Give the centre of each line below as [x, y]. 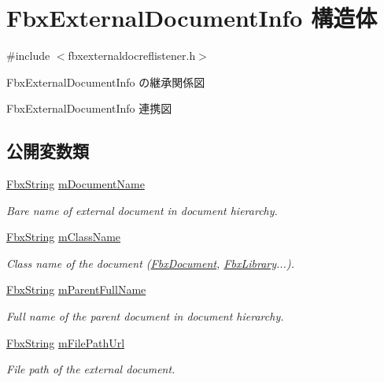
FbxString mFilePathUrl [66, 342]
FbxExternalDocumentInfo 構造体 [192, 18]
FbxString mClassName [64, 237]
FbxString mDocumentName [76, 184]
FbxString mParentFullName [76, 289]
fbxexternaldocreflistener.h [132, 56]
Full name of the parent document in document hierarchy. [145, 316]
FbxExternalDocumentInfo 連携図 [89, 108]
